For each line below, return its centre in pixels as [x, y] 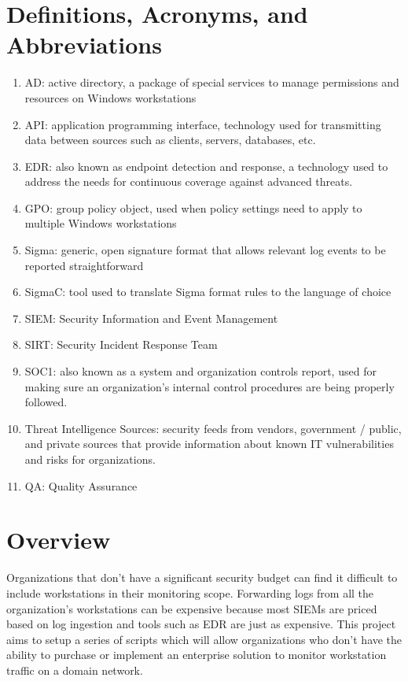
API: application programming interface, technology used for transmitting [203, 124]
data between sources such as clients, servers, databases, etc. [170, 140]
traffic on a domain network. [75, 670]
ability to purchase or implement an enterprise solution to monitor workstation [197, 655]
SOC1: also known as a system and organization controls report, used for [200, 371]
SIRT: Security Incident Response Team [121, 344]
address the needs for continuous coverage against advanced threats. [189, 181]
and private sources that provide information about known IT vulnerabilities [209, 444]
